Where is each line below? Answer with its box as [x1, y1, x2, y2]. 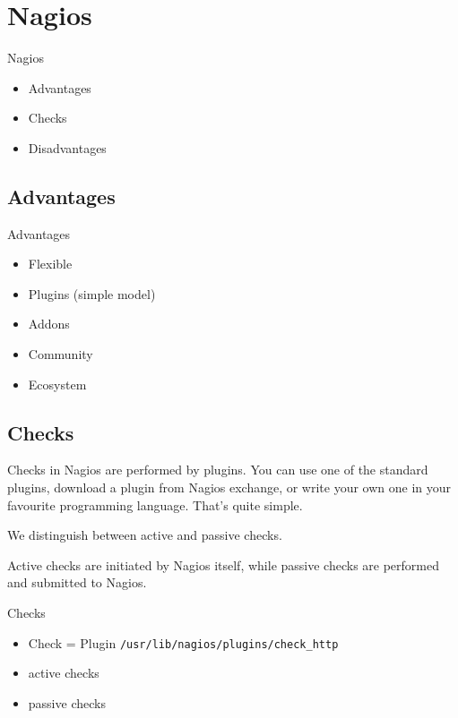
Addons [28, 314, 70, 333]
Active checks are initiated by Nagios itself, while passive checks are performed [7, 555, 439, 574]
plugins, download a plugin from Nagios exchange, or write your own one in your [7, 478, 452, 497]
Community [28, 345, 93, 363]
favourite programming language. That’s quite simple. [7, 495, 303, 514]
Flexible [28, 254, 73, 273]
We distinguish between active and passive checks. [7, 526, 282, 544]
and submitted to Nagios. [7, 573, 147, 592]
